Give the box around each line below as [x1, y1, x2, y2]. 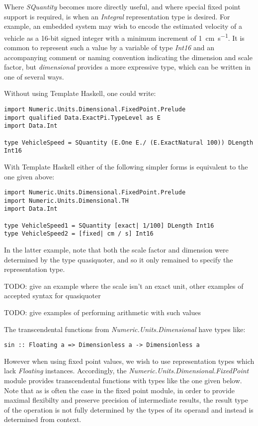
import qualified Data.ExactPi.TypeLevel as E [4, 114, 161, 121]
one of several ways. [4, 71, 64, 82]
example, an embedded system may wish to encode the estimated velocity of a [4, 21, 242, 31]
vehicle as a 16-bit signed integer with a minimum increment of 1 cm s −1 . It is [4, 31, 245, 43]
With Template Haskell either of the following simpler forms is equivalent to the [4, 161, 248, 171]
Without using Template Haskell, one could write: [4, 88, 156, 98]
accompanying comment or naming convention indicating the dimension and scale [4, 52, 253, 62]
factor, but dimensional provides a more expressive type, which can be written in [4, 62, 251, 72]
